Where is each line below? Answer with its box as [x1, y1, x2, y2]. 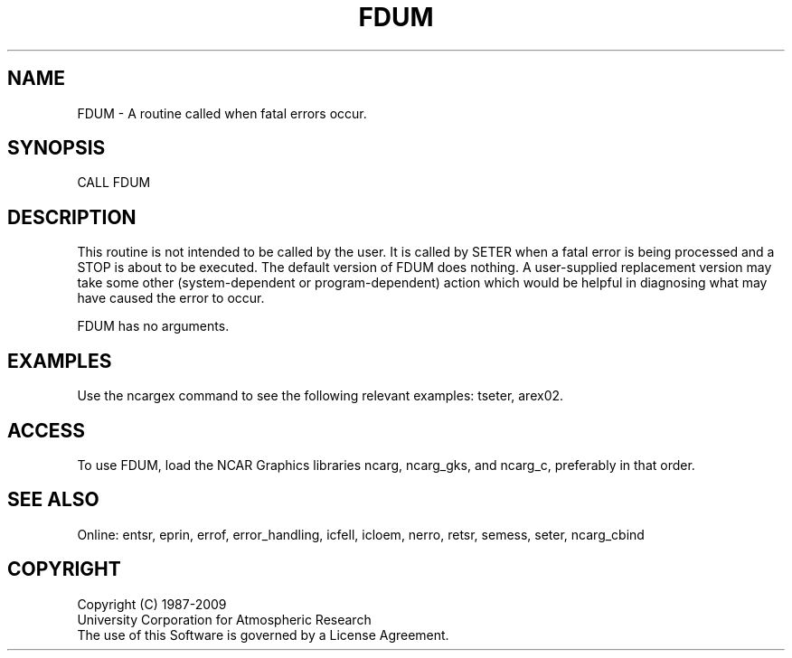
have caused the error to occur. [77, 290, 265, 306]
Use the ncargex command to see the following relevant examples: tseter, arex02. [77, 388, 564, 404]
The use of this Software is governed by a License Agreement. [77, 626, 449, 643]
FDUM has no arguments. [77, 318, 230, 334]
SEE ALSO [7, 488, 99, 512]
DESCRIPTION [7, 205, 137, 229]
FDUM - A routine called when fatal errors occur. [77, 105, 367, 121]
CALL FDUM [77, 174, 151, 191]
